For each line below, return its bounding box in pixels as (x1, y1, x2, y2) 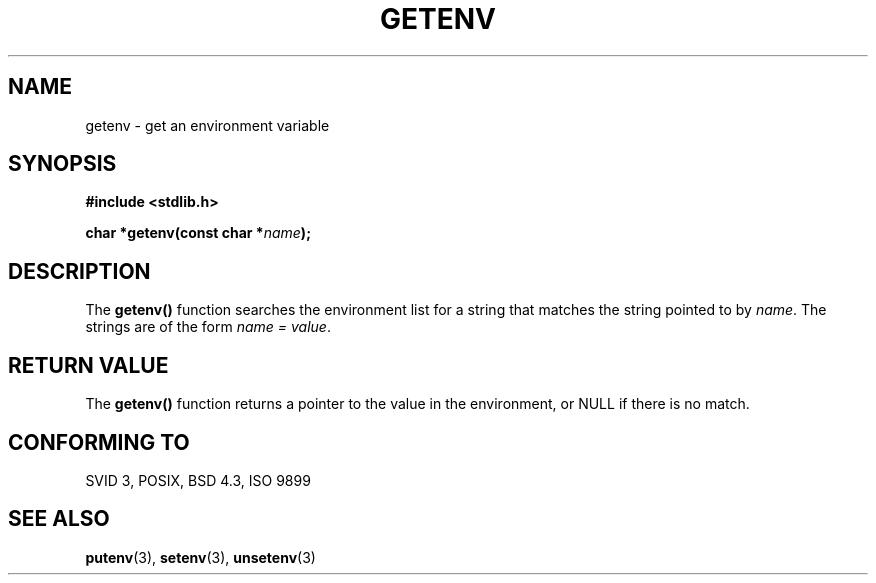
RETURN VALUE (8, 352, 169, 378)
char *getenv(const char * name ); (85, 224, 311, 242)
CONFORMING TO (8, 429, 190, 455)
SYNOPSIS (8, 151, 117, 177)
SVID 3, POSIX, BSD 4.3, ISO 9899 (85, 471, 311, 489)
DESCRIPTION (8, 258, 151, 284)
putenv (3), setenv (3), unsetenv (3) (85, 548, 316, 566)
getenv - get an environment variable (85, 116, 330, 134)
